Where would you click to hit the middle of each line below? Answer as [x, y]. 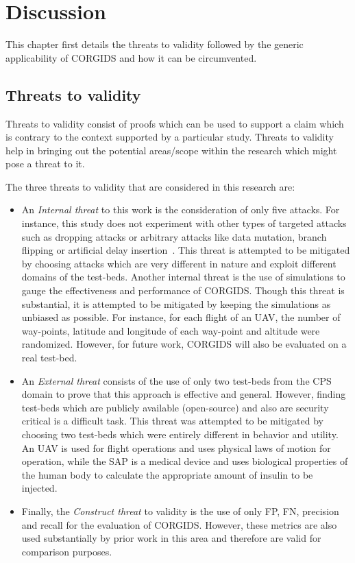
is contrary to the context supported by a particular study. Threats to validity [170, 137]
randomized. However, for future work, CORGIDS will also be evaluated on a [184, 344]
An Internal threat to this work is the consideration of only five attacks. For [181, 209]
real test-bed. [49, 358]
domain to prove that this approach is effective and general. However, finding [184, 394]
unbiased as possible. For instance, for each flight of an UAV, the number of [181, 317]
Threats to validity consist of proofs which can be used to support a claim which [175, 123]
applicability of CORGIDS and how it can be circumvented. [131, 57]
